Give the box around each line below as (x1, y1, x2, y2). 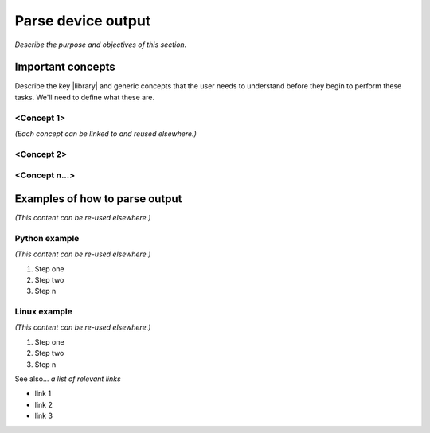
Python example (14, 232, 80, 244)
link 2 (34, 400, 53, 409)
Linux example (14, 306, 73, 318)
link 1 (34, 388, 52, 398)
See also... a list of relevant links (14, 374, 121, 384)
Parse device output (14, 12, 151, 29)
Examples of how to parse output (14, 192, 182, 205)
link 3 (34, 411, 53, 421)
